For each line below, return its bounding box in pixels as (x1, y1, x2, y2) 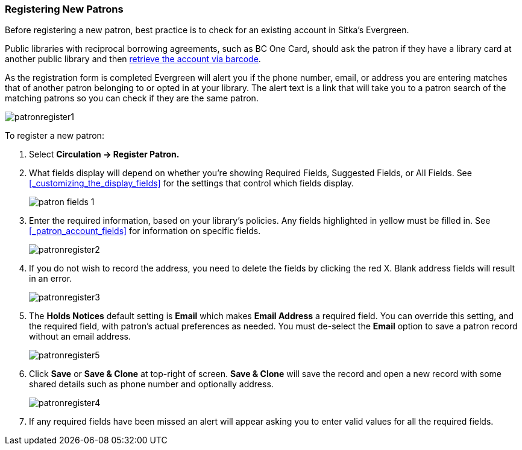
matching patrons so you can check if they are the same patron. (5, 93, 259, 104)
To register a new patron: (5, 130, 104, 141)
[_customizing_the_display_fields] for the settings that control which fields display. (29, 178, 354, 189)
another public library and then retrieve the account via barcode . (5, 54, 261, 65)
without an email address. (29, 331, 131, 342)
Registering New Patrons (5, 3, 124, 15)
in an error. (29, 273, 72, 284)
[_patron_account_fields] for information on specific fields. (29, 226, 261, 236)
